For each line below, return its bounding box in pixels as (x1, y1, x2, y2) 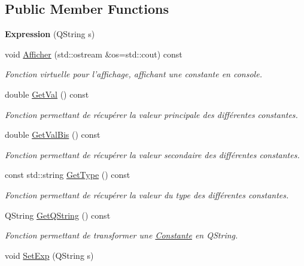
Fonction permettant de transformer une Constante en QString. (5, 229, 238, 241)
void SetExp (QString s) (5, 249, 94, 261)
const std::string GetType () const (5, 168, 130, 181)
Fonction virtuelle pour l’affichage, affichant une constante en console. (5, 68, 262, 80)
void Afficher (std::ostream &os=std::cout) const (5, 47, 183, 60)
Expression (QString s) (5, 28, 95, 40)
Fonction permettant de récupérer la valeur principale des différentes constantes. (5, 108, 298, 120)
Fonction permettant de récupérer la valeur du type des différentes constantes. (5, 188, 289, 201)
